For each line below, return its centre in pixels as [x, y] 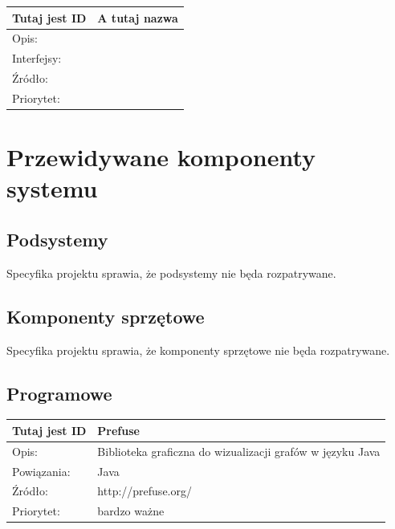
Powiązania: [41, 471]
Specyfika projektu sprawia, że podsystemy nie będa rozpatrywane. [171, 273]
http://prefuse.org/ [145, 491]
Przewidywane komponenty [161, 157]
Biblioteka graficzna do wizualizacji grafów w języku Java [239, 451]
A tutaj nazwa [138, 17]
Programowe [59, 393]
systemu [52, 188]
